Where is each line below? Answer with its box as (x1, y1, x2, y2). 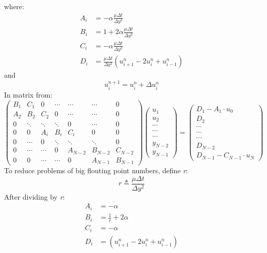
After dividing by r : (4, 191, 65, 202)
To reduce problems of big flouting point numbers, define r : (4, 165, 188, 176)
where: (4, 1, 24, 11)
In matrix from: (4, 89, 53, 100)
